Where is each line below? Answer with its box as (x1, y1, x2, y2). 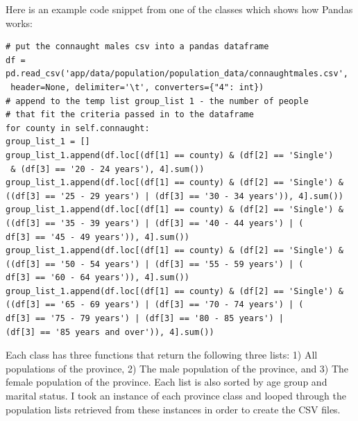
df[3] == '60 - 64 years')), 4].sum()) (6, 273, 189, 283)
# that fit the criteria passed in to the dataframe (6, 110, 254, 120)
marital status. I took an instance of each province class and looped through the (6, 388, 346, 403)
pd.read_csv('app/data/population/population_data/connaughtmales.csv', (6, 69, 348, 79)
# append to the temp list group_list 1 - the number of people (6, 96, 309, 106)
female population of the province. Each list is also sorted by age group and (6, 375, 327, 389)
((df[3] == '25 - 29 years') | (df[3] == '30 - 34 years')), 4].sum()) (6, 191, 343, 201)
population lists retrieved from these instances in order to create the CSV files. (6, 402, 341, 416)
